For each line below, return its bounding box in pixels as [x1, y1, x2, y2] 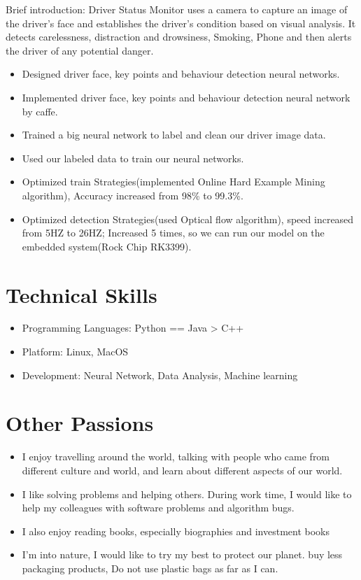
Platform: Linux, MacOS [22, 344, 129, 359]
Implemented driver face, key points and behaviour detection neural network [22, 90, 351, 104]
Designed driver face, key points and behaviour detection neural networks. [22, 66, 340, 81]
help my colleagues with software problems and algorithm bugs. [22, 500, 295, 515]
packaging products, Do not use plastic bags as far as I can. [22, 560, 278, 575]
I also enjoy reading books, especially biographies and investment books [22, 523, 330, 538]
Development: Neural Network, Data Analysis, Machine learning [22, 367, 298, 382]
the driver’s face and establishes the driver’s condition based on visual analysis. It [6, 15, 356, 30]
